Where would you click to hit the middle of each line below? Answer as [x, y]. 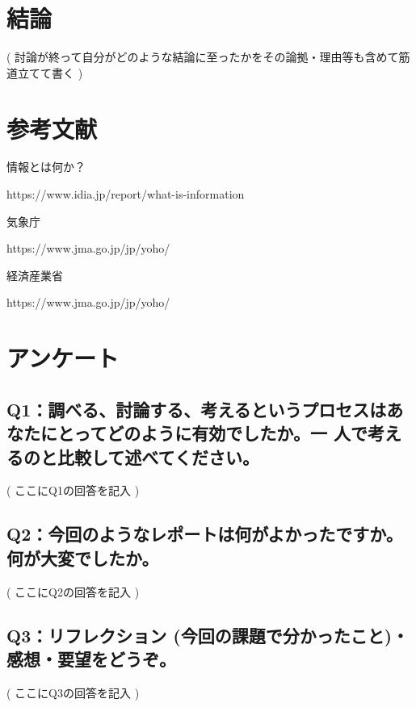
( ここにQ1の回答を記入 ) [73, 490]
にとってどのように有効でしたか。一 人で [204, 433]
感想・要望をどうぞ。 [91, 658]
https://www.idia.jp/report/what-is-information [126, 194]
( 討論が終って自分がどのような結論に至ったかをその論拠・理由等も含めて [203, 57]
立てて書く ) [50, 72]
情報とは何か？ [46, 167]
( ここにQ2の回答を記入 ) [73, 591]
